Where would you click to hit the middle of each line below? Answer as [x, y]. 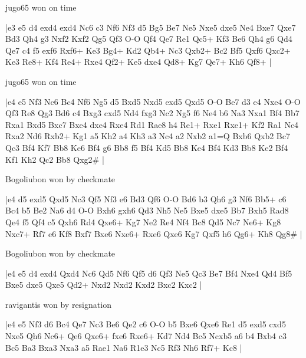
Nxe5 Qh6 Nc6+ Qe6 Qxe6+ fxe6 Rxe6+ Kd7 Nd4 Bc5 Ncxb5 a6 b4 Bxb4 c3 [146, 336]
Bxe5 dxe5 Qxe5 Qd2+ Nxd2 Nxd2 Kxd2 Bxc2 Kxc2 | [104, 285]
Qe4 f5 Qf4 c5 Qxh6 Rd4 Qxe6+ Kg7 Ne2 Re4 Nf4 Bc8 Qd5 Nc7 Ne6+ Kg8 [143, 221]
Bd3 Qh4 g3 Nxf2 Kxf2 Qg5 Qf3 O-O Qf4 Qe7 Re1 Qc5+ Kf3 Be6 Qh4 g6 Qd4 [149, 39]
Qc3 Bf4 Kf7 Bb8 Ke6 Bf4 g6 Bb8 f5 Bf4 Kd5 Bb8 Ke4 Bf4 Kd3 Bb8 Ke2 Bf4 [147, 147]
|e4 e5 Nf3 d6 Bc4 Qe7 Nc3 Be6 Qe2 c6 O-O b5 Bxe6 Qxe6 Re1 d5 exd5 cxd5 [146, 324]
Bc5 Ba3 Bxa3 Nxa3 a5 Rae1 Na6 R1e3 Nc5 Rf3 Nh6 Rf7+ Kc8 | [124, 347]
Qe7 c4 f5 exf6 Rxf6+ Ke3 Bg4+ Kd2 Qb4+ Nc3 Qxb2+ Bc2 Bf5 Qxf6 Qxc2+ [148, 50]
